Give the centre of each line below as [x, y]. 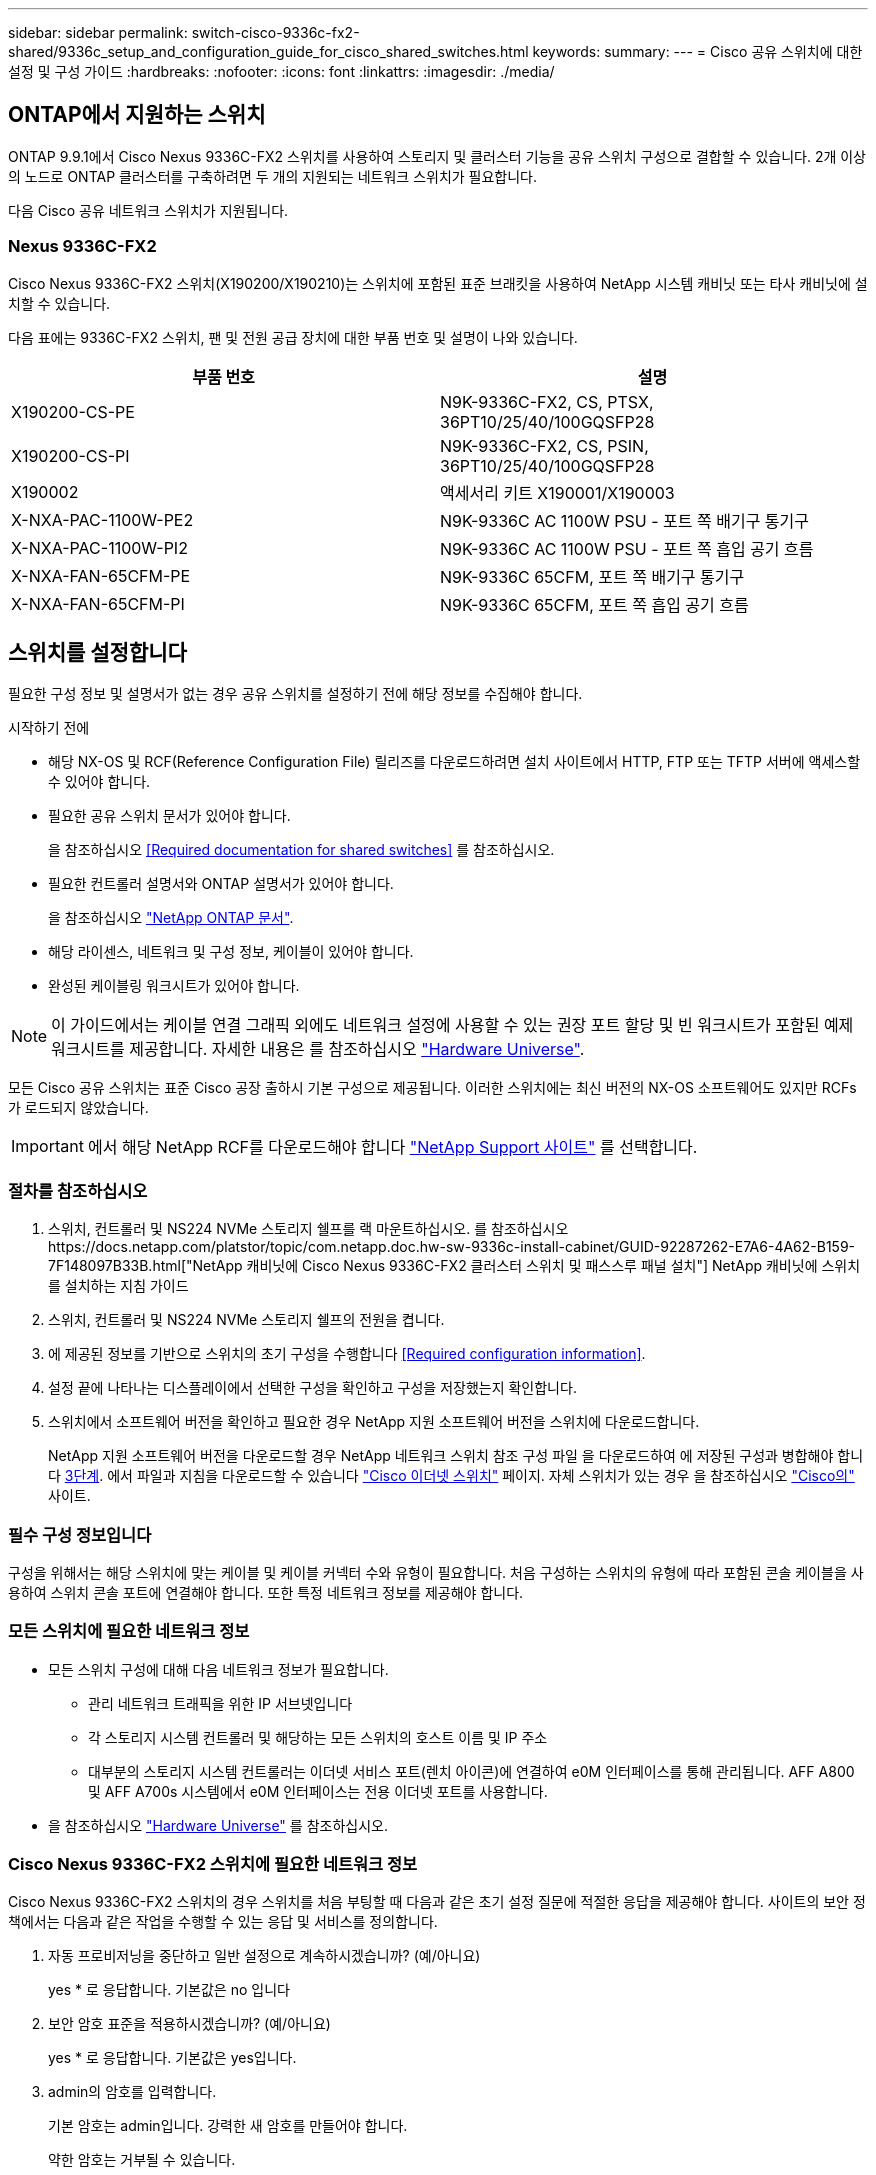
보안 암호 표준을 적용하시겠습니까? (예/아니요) [189, 2024]
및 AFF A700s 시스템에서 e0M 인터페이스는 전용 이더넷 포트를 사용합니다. [318, 1791]
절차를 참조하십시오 [78, 1190]
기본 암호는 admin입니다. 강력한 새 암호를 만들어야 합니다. [228, 2126]
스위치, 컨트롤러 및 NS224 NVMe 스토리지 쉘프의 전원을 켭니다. [246, 1320]
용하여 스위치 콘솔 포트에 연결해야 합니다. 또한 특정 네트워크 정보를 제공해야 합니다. [266, 1592]
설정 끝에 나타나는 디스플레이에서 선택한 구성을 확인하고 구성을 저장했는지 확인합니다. [312, 1388]
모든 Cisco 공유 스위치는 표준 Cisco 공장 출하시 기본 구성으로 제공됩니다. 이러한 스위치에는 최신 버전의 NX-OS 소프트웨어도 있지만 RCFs [432, 1088]
